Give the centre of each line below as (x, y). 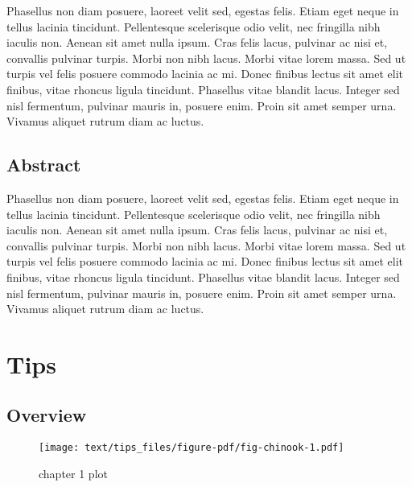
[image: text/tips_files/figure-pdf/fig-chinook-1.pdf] (192, 448)
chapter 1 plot (73, 473)
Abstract (44, 165)
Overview (47, 415)
